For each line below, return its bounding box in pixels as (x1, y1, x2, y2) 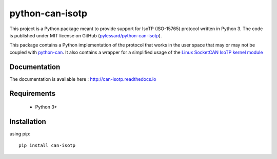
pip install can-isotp (18, 143, 76, 148)
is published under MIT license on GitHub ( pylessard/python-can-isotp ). (9, 32, 162, 38)
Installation (9, 117, 46, 126)
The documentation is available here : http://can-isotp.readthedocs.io (9, 76, 156, 82)
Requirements (9, 89, 56, 98)
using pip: (9, 130, 31, 137)
